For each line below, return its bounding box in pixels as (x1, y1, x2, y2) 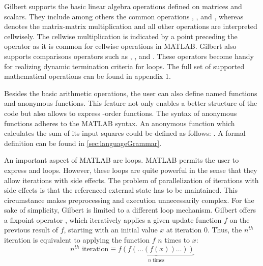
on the (229, 214, 250, 225)
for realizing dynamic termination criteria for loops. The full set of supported (4, 61, 245, 71)
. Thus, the (207, 224, 242, 235)
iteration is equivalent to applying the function (4, 234, 150, 245)
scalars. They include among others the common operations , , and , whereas (4, 11, 244, 21)
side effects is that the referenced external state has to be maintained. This (4, 185, 238, 195)
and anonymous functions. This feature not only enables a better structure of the (4, 98, 257, 108)
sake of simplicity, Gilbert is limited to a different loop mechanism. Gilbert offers (4, 204, 256, 215)
